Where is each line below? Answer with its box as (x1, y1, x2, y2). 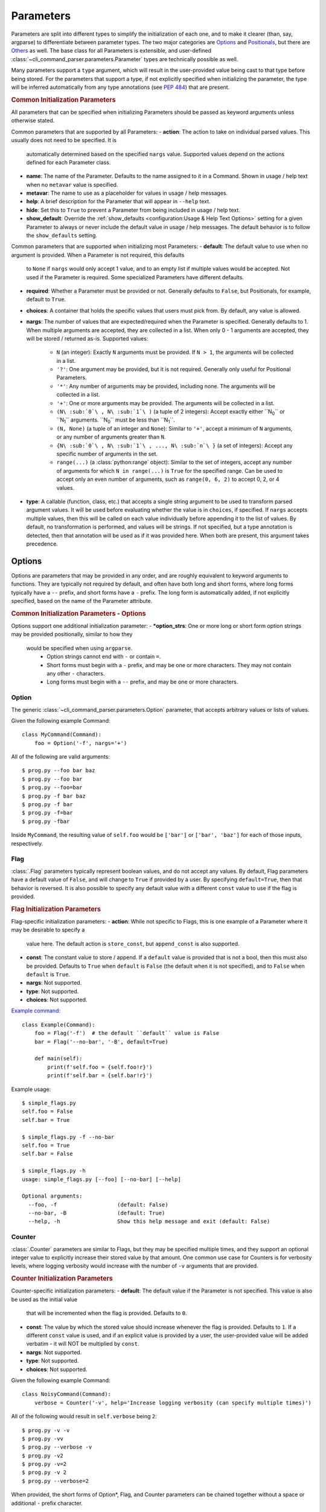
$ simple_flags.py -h (22, 1167, 86, 1175)
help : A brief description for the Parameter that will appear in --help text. (26, 198, 211, 205)
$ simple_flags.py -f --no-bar (22, 1133, 115, 1140)
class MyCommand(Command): (22, 731, 102, 738)
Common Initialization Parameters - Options (11, 609, 146, 618)
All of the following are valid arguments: (11, 753, 110, 760)
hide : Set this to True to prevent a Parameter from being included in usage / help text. (26, 206, 241, 213)
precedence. (26, 540, 59, 547)
